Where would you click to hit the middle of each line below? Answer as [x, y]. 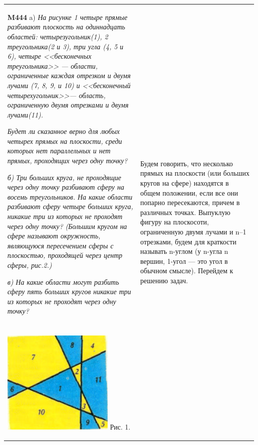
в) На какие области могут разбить [63, 281]
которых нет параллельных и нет [59, 151]
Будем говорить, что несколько [187, 163]
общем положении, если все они [189, 192]
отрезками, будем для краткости [188, 241]
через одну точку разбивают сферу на [66, 187]
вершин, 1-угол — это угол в [184, 261]
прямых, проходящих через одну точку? [67, 161]
